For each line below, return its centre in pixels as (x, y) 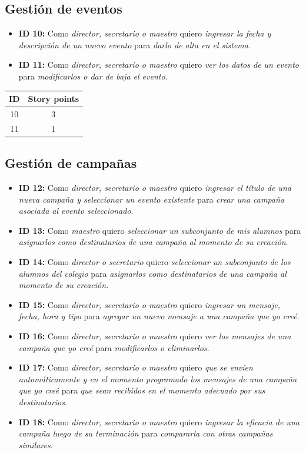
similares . (36, 444)
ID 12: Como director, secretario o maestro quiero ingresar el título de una (155, 188)
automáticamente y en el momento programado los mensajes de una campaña (158, 378)
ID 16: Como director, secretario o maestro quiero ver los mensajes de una (155, 336)
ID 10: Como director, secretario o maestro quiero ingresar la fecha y (145, 33)
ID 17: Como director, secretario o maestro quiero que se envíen (136, 367)
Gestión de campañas (71, 163)
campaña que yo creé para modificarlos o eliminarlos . (114, 347)
